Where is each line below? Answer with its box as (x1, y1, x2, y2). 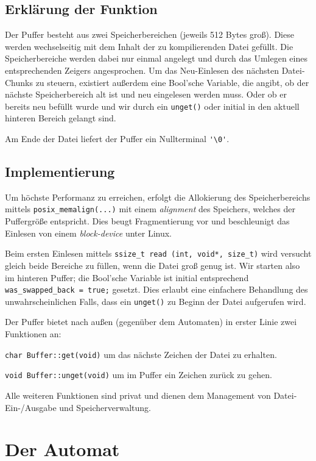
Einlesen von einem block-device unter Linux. (5, 226, 172, 239)
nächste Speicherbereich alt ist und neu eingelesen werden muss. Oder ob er (5, 88, 287, 101)
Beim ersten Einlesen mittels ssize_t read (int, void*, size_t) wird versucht (5, 247, 312, 260)
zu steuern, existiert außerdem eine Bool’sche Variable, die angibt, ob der (35, 76, 309, 88)
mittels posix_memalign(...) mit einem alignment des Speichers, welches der (5, 202, 295, 215)
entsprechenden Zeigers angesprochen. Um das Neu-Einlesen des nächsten (5, 63, 279, 76)
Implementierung (5, 162, 115, 181)
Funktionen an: (5, 327, 61, 340)
